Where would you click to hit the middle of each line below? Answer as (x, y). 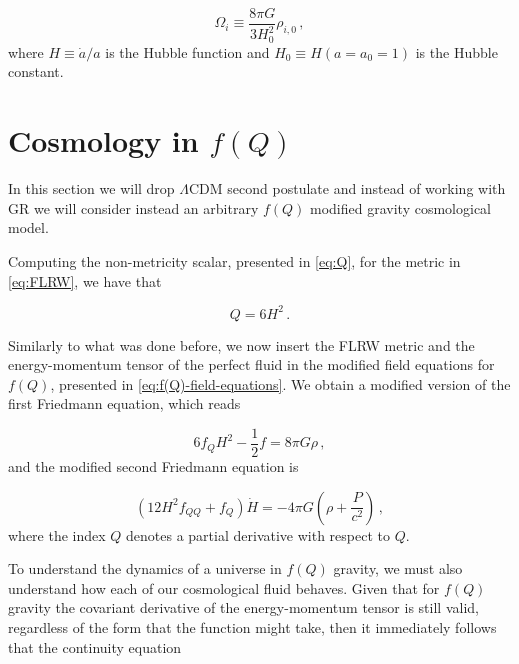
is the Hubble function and (187, 51)
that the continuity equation (95, 646)
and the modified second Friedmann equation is (153, 466)
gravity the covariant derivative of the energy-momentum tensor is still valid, (243, 607)
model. (28, 227)
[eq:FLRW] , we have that (85, 280)
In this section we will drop (91, 188)
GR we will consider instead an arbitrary (133, 207)
